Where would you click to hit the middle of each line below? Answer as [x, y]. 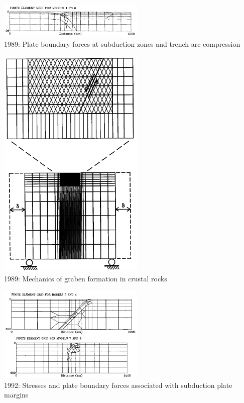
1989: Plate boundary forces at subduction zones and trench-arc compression [122, 43]
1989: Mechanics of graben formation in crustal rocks [86, 278]
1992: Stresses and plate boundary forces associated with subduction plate [118, 385]
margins [16, 395]
